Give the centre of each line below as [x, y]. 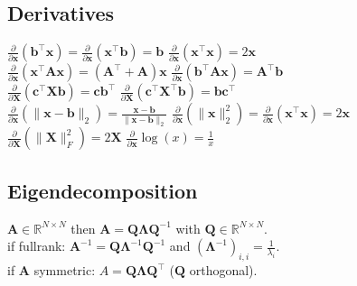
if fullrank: [37, 246]
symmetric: [65, 270]
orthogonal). [223, 270]
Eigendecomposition [103, 190]
